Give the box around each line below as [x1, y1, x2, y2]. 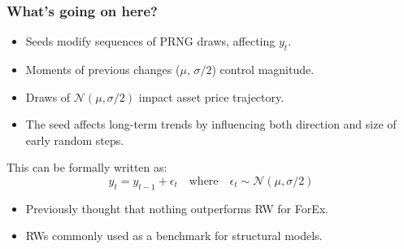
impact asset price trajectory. [138, 88, 285, 105]
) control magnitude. [211, 61, 315, 78]
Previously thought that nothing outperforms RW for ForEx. [25, 199, 329, 216]
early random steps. [25, 131, 124, 148]
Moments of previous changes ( [25, 61, 180, 78]
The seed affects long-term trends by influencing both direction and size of [25, 116, 397, 133]
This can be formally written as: [7, 159, 167, 176]
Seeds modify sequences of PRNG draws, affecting [25, 33, 276, 50]
